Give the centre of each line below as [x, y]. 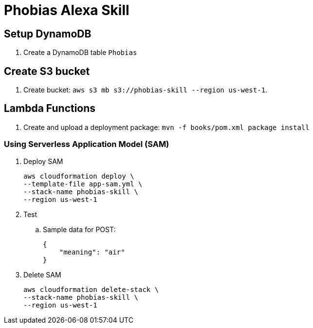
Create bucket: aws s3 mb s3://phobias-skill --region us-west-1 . [146, 90]
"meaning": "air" [92, 252]
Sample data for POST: [79, 229]
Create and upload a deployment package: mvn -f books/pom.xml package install [166, 127]
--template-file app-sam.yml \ [83, 184]
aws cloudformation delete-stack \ [91, 289]
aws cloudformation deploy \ [79, 176]
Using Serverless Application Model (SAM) [87, 144]
